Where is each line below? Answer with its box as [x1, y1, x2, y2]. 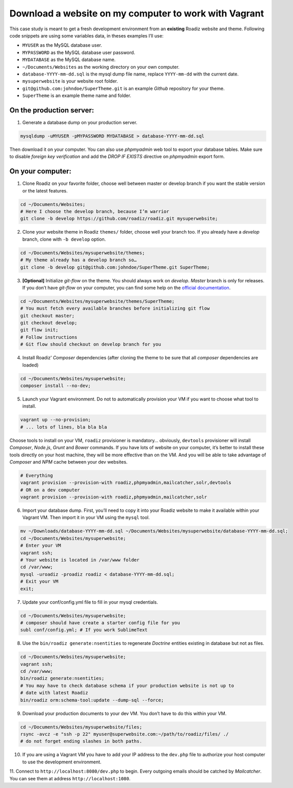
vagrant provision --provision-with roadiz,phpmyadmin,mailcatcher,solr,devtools [20, 480, 232, 486]
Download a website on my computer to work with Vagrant [9, 8, 264, 19]
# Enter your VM [20, 543, 62, 549]
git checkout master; [20, 313, 75, 318]
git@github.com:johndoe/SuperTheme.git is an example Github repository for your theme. [22, 85, 225, 91]
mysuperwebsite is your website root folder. [22, 78, 118, 84]
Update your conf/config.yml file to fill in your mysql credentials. [22, 599, 159, 605]
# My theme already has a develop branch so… [20, 257, 137, 263]
